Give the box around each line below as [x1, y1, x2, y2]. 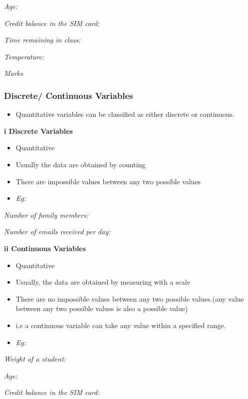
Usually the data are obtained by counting [15, 159, 146, 169]
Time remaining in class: [4, 34, 81, 45]
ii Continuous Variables [4, 243, 86, 253]
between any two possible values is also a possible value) [15, 303, 188, 314]
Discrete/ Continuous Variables [4, 89, 133, 101]
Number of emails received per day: [4, 226, 111, 237]
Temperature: [4, 51, 44, 61]
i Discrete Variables [4, 125, 73, 136]
